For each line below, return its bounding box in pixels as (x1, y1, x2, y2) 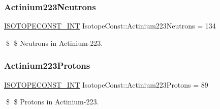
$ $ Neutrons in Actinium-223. (6, 37, 103, 48)
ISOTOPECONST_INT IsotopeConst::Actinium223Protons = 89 (4, 79, 208, 90)
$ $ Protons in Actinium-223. (6, 96, 99, 107)
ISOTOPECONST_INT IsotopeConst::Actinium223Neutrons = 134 (4, 20, 216, 31)
